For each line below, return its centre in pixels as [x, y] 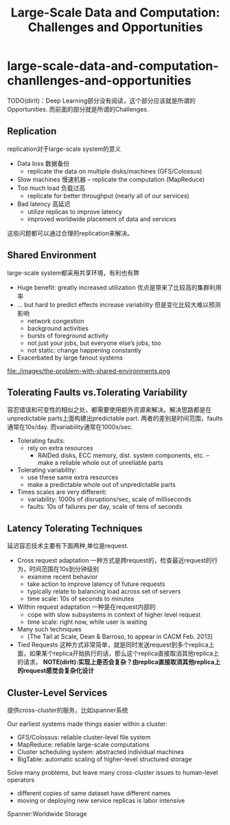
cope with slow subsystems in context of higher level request [114, 615]
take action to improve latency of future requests [96, 584]
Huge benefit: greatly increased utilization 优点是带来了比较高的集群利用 [119, 287]
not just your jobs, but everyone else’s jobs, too [94, 343]
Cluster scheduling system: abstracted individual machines [100, 752]
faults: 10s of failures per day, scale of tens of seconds [105, 507]
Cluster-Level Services [57, 692]
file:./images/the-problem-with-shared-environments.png [89, 370]
